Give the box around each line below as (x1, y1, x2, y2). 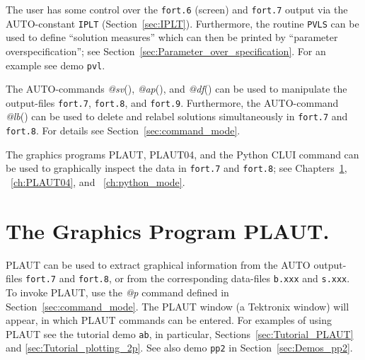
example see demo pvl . (6, 57, 105, 72)
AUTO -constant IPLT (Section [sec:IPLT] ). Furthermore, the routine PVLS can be (6, 16, 359, 30)
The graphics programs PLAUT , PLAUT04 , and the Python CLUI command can (6, 146, 359, 161)
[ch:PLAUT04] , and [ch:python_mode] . (11, 174, 185, 189)
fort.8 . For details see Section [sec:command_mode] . (6, 123, 241, 138)
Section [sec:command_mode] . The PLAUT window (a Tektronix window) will (6, 298, 349, 313)
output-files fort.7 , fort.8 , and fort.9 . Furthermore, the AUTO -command (6, 95, 339, 110)
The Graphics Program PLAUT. (6, 216, 330, 245)
